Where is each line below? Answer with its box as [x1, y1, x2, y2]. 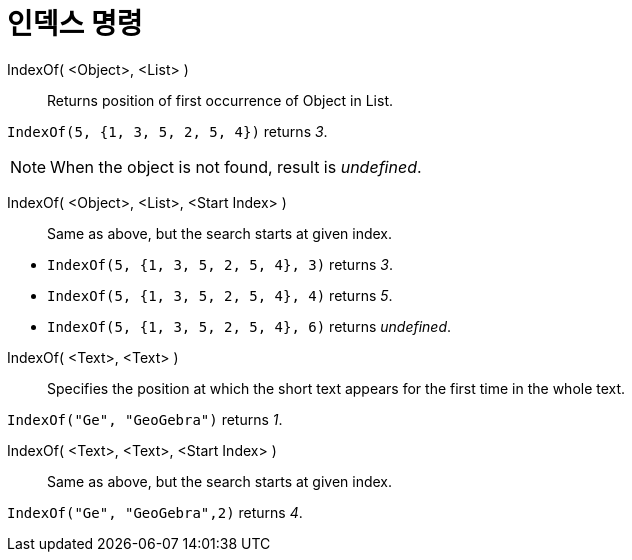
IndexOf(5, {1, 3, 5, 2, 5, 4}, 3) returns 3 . [47, 255, 393, 273]
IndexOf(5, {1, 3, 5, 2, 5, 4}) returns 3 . [7, 122, 328, 140]
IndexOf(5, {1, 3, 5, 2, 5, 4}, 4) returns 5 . [47, 286, 393, 304]
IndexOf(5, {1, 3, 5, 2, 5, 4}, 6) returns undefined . [47, 317, 452, 335]
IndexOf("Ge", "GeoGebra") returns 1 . [7, 410, 283, 428]
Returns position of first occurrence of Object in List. [47, 91, 393, 109]
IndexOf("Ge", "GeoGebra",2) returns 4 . [7, 503, 303, 521]
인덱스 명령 [7, 7, 143, 41]
